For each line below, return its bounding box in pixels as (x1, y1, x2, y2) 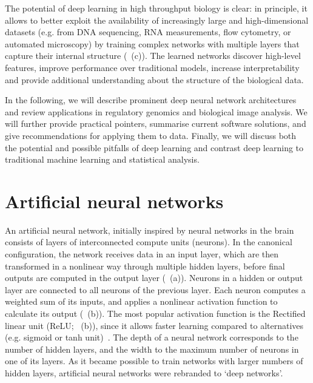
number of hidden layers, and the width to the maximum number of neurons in (5, 342, 299, 355)
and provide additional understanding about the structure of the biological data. (5, 73, 304, 86)
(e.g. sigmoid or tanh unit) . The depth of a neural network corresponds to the (5, 331, 298, 344)
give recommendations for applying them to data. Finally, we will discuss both (5, 129, 297, 141)
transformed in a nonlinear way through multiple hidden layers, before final (5, 259, 285, 272)
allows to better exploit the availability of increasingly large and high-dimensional (5, 13, 309, 26)
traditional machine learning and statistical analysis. (5, 153, 200, 166)
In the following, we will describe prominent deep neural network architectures (5, 93, 297, 106)
